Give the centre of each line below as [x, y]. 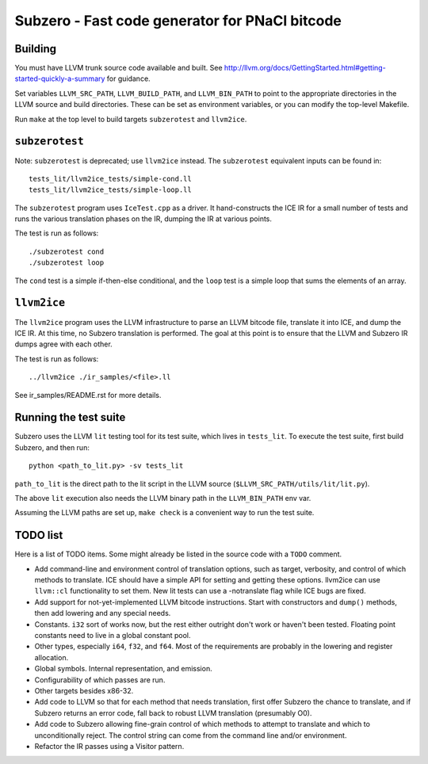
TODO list [39, 535]
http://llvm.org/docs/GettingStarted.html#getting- [305, 68]
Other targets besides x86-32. [84, 690]
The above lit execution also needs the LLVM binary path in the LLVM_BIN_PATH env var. [163, 498]
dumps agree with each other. [63, 344]
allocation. [52, 657]
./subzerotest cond [67, 251]
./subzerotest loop [67, 263]
